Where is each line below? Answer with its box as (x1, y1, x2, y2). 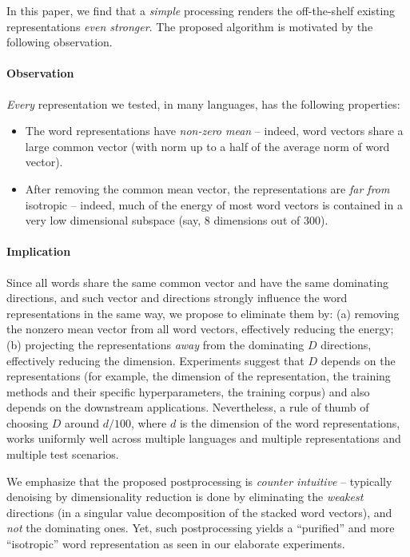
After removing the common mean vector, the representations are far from (25, 180, 390, 197)
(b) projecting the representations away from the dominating (6, 336, 305, 352)
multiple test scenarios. (6, 446, 119, 463)
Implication (6, 243, 71, 260)
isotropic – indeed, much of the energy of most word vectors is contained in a (25, 196, 403, 213)
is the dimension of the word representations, (179, 414, 400, 431)
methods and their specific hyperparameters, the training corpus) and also (6, 383, 370, 400)
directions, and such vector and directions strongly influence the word (6, 289, 348, 306)
